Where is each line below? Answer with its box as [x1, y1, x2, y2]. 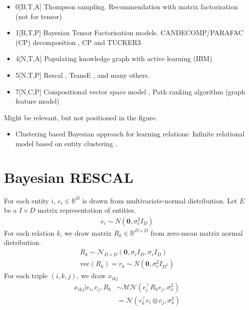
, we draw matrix [60, 227, 112, 238]
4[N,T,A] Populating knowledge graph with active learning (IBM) [15, 53, 212, 64]
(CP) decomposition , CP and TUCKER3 [15, 37, 141, 47]
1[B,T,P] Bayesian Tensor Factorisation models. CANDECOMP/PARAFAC [15, 27, 244, 38]
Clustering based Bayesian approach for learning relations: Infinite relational [15, 129, 245, 139]
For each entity [4, 195, 49, 205]
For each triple [4, 270, 48, 281]
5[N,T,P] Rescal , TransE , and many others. [15, 69, 150, 80]
